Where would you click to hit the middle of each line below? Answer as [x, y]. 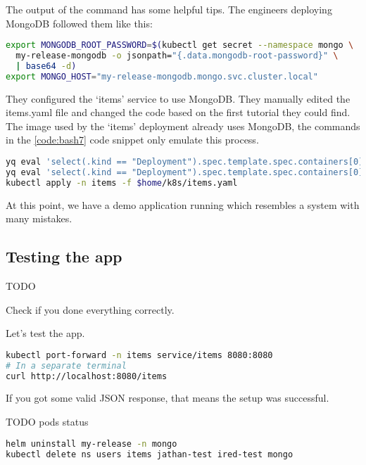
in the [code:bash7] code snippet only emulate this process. [132, 140]
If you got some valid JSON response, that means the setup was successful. [168, 398]
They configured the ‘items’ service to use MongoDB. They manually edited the [178, 98]
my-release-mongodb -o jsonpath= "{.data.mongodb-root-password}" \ [177, 56]
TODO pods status [47, 422]
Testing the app [64, 256]
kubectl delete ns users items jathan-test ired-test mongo [150, 454]
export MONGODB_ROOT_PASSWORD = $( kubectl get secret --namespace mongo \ [180, 45]
